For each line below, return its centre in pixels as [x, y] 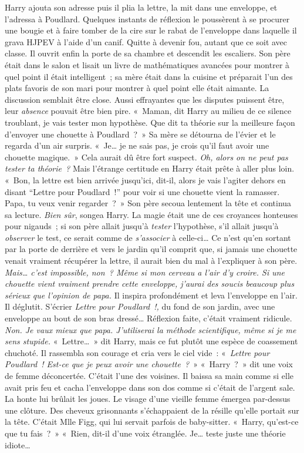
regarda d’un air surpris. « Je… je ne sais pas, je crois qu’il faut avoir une [137, 145]
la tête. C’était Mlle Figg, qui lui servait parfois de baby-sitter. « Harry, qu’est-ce [152, 422]
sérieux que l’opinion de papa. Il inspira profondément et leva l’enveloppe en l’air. [151, 295]
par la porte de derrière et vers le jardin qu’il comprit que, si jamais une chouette [151, 249]
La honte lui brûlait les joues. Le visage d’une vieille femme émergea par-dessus [148, 399]
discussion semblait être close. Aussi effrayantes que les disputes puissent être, [145, 99]
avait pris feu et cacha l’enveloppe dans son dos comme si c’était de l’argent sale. [150, 387]
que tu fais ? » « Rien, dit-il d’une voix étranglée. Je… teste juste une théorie [145, 433]
